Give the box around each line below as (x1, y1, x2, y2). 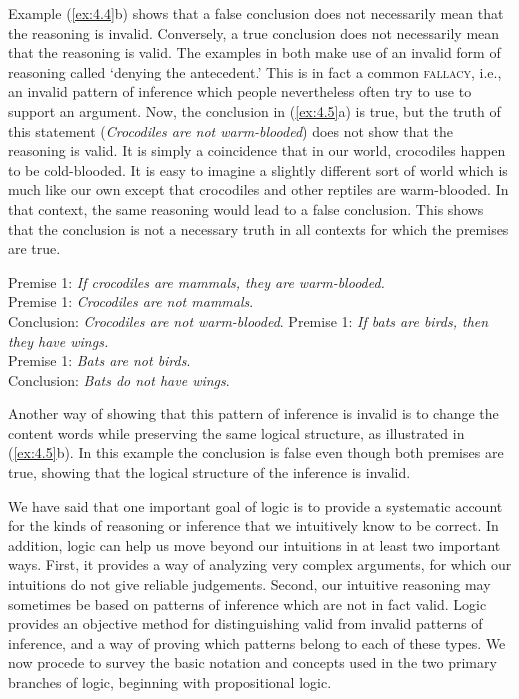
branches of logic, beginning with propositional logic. (8, 672, 332, 692)
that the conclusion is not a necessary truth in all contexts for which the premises (8, 218, 509, 239)
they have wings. (8, 330, 109, 351)
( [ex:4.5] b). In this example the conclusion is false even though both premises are (8, 442, 504, 463)
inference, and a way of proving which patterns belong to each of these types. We (8, 632, 506, 653)
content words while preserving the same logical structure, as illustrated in (8, 422, 465, 443)
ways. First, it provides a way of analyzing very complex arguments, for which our (8, 554, 512, 575)
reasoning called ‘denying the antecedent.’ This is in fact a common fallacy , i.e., (8, 61, 502, 82)
